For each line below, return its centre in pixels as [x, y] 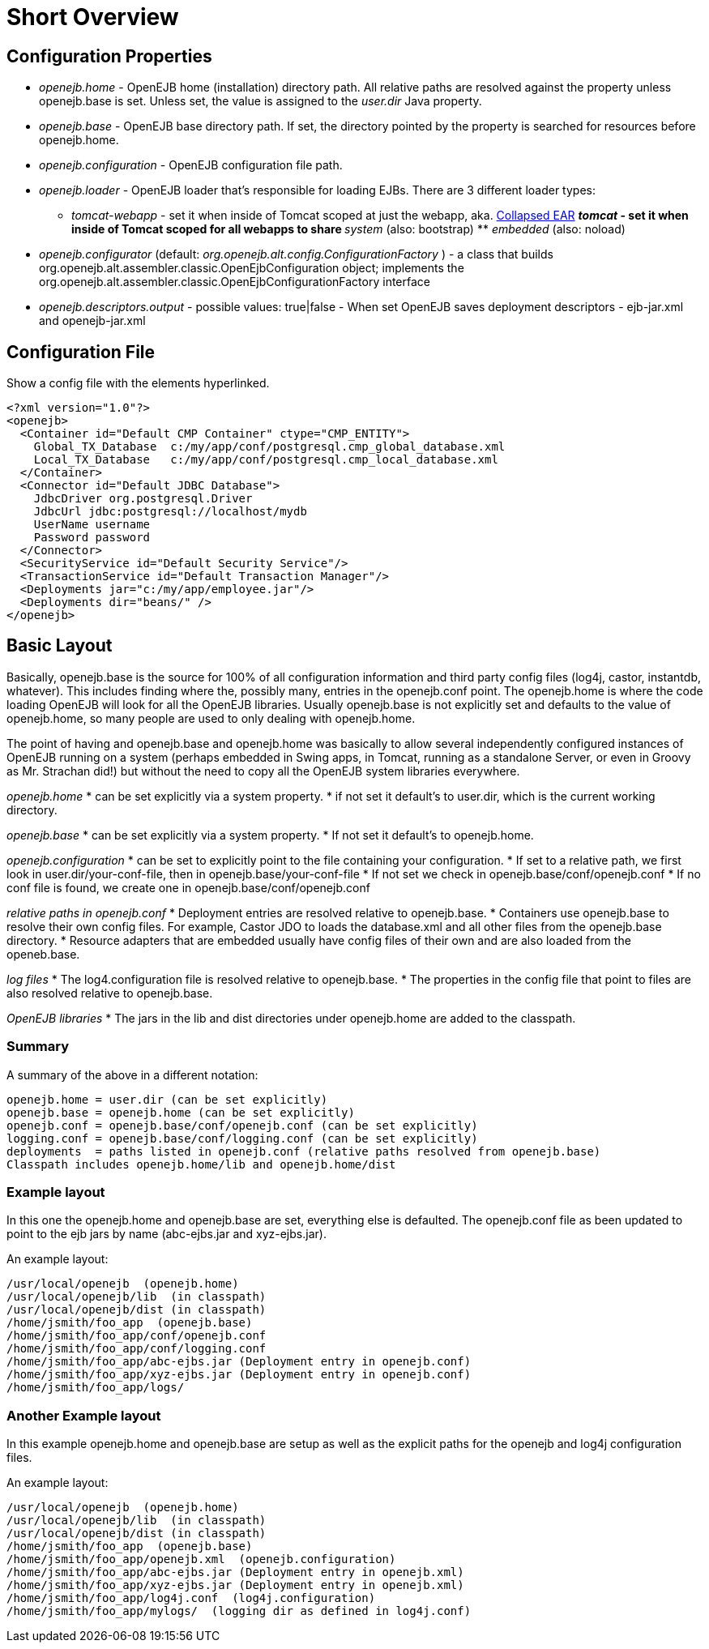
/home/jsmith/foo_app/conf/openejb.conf [137, 1336]
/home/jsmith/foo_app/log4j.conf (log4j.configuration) [191, 1598]
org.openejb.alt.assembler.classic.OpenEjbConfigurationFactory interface [235, 282]
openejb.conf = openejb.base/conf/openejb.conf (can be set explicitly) [242, 1125]
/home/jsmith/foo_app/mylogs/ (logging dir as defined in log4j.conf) [239, 1611]
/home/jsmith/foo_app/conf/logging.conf [137, 1349]
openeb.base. [43, 954]
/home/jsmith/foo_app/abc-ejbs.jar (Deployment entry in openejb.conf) [239, 1362]
